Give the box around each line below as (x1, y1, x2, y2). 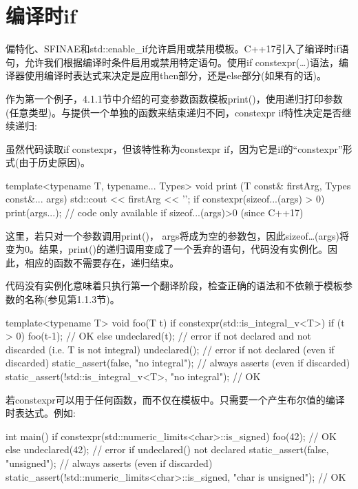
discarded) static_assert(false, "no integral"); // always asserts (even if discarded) (6, 355, 350, 370)
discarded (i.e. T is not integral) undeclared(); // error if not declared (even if (6, 342, 335, 356)
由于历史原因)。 (19, 155, 90, 169)
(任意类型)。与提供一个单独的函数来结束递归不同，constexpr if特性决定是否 (6, 105, 342, 119)
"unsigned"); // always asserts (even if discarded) (6, 455, 213, 470)
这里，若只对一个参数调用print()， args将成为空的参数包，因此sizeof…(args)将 (6, 228, 349, 242)
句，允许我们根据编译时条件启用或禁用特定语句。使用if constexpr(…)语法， (6, 54, 339, 69)
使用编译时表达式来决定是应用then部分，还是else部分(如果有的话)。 (24, 68, 326, 83)
